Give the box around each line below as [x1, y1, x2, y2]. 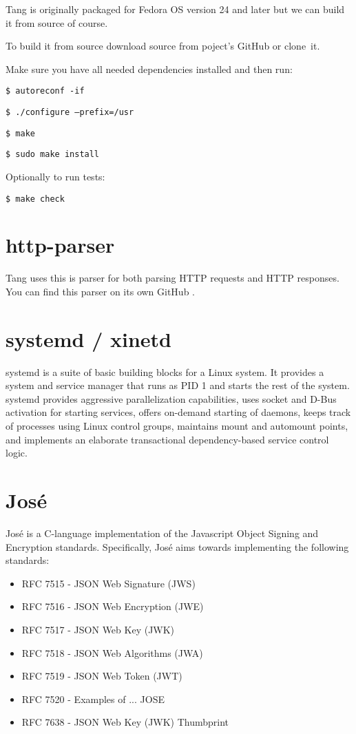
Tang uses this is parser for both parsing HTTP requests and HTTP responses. [6, 271, 339, 285]
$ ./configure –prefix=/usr [6, 107, 134, 118]
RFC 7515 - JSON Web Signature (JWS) [21, 576, 196, 590]
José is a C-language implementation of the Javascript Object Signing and [6, 525, 319, 540]
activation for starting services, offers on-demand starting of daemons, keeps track [6, 405, 351, 419]
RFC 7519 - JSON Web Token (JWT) [21, 669, 182, 683]
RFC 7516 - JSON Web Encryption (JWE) [21, 599, 204, 614]
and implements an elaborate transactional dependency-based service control [6, 432, 329, 446]
